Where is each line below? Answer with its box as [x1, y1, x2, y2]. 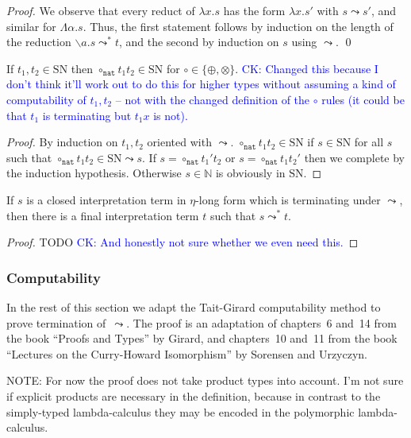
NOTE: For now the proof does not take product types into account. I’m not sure [6, 372, 404, 389]
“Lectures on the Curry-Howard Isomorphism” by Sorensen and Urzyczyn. [6, 345, 367, 362]
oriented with [147, 134, 212, 150]
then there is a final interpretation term [6, 207, 199, 223]
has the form [223, 2, 286, 18]
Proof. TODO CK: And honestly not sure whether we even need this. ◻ [6, 234, 359, 250]
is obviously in [215, 165, 286, 181]
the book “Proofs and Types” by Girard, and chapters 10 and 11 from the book [6, 330, 398, 347]
